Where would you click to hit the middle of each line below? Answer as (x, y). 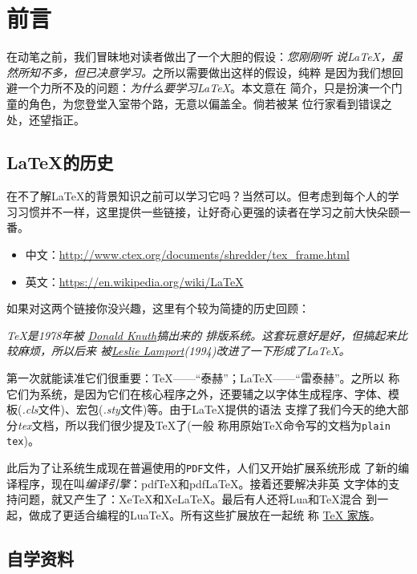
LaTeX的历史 (60, 162)
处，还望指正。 (46, 119)
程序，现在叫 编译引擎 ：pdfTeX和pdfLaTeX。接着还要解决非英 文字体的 (203, 483)
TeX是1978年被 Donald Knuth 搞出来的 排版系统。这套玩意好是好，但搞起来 (202, 335)
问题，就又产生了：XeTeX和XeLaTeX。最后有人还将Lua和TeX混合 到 (197, 499)
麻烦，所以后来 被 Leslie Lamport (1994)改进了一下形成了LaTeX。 (184, 351)
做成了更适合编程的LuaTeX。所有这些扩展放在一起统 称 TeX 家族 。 (204, 514)
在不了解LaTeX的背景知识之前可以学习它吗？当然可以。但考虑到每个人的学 (203, 196)
